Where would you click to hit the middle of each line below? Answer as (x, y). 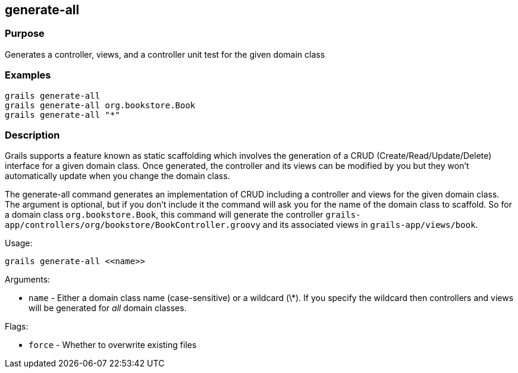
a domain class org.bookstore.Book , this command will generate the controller (164, 215)
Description (32, 135)
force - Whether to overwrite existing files (113, 345)
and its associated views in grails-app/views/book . (370, 225)
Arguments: (28, 280)
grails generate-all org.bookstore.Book (100, 105)
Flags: (17, 327)
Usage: (19, 243)
